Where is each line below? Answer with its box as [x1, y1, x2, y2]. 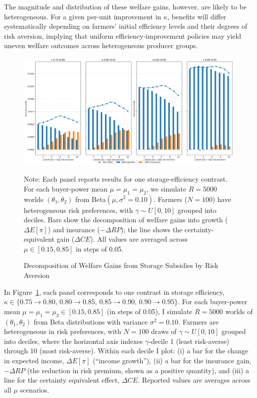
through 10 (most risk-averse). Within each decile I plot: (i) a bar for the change [4, 345, 249, 356]
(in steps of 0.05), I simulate [106, 306, 193, 316]
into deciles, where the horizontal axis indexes [4, 335, 143, 346]
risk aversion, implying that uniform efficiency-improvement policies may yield [4, 30, 242, 41]
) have [212, 194, 231, 204]
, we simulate [146, 183, 186, 194]
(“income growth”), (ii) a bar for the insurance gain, [93, 355, 252, 366]
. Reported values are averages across [138, 375, 251, 385]
